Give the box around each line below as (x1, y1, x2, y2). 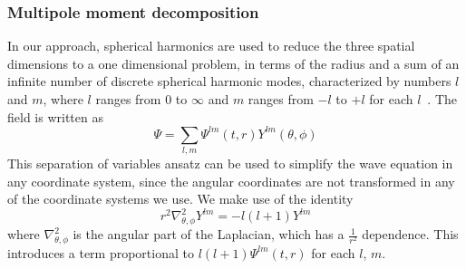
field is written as (7, 107, 103, 126)
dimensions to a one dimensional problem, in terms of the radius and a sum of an (7, 53, 460, 72)
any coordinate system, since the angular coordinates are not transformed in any (7, 171, 455, 190)
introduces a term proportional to (7, 243, 194, 262)
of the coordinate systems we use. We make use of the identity (7, 189, 354, 208)
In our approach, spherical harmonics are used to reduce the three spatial (7, 36, 415, 55)
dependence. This (362, 225, 459, 244)
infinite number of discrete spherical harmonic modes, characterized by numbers (7, 72, 451, 91)
